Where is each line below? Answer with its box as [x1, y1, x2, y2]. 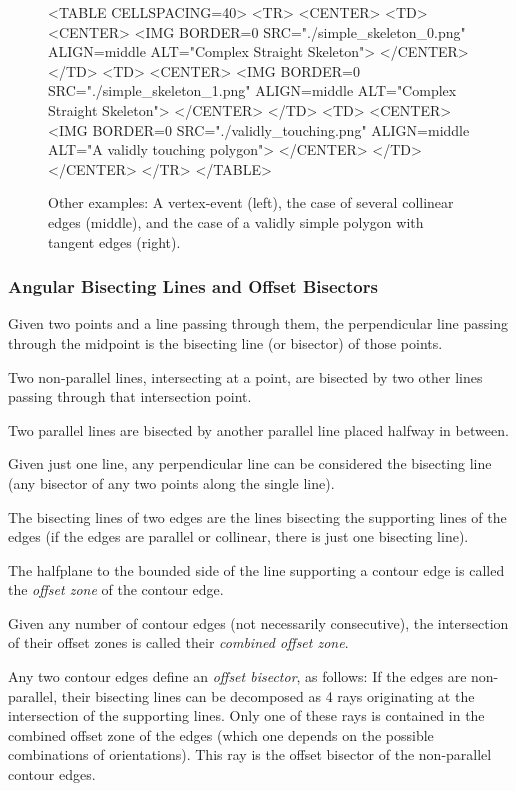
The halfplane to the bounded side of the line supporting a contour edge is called [8, 559, 505, 580]
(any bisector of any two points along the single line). [8, 472, 335, 493]
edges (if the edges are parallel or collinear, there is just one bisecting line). [8, 526, 469, 547]
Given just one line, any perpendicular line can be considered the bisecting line [8, 453, 492, 474]
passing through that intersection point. [8, 386, 252, 407]
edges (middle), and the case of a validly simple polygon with [48, 211, 424, 232]
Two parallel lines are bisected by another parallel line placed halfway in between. [8, 419, 509, 440]
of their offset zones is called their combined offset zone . [8, 632, 349, 653]
